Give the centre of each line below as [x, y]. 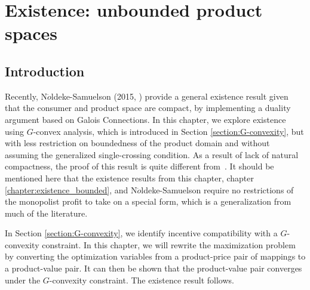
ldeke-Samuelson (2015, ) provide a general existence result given [170, 96]
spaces [31, 33]
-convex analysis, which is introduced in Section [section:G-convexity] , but [168, 131]
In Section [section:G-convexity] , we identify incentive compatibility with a [141, 233]
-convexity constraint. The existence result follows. [142, 280]
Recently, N [26, 96]
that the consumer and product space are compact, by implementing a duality [148, 108]
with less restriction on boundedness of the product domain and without [137, 143]
